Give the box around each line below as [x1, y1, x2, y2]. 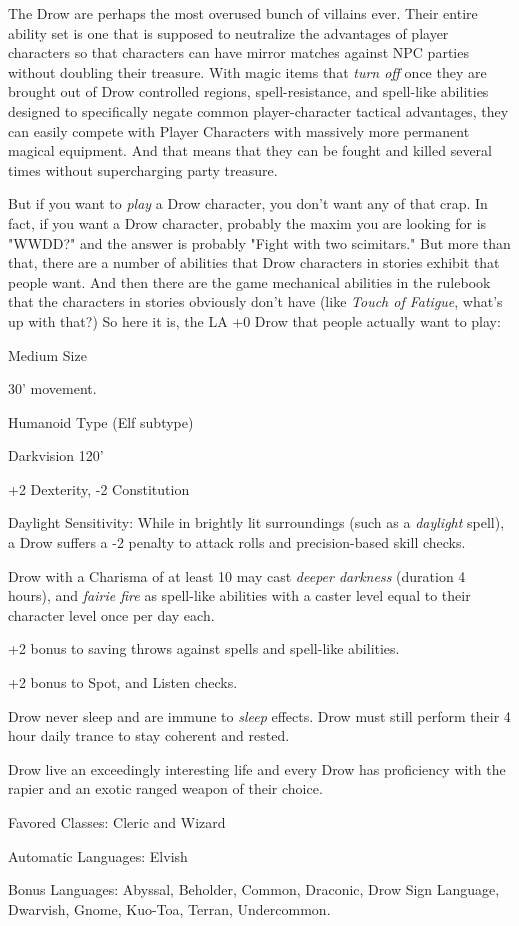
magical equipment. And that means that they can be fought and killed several [8, 140, 492, 161]
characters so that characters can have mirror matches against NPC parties [8, 42, 469, 63]
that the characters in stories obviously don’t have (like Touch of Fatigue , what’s [8, 291, 503, 312]
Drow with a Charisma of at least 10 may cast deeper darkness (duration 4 [8, 565, 466, 586]
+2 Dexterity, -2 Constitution [8, 478, 190, 499]
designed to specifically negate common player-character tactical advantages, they [8, 100, 509, 121]
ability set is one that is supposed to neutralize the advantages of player [8, 22, 449, 43]
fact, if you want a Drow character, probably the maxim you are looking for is [8, 212, 487, 233]
